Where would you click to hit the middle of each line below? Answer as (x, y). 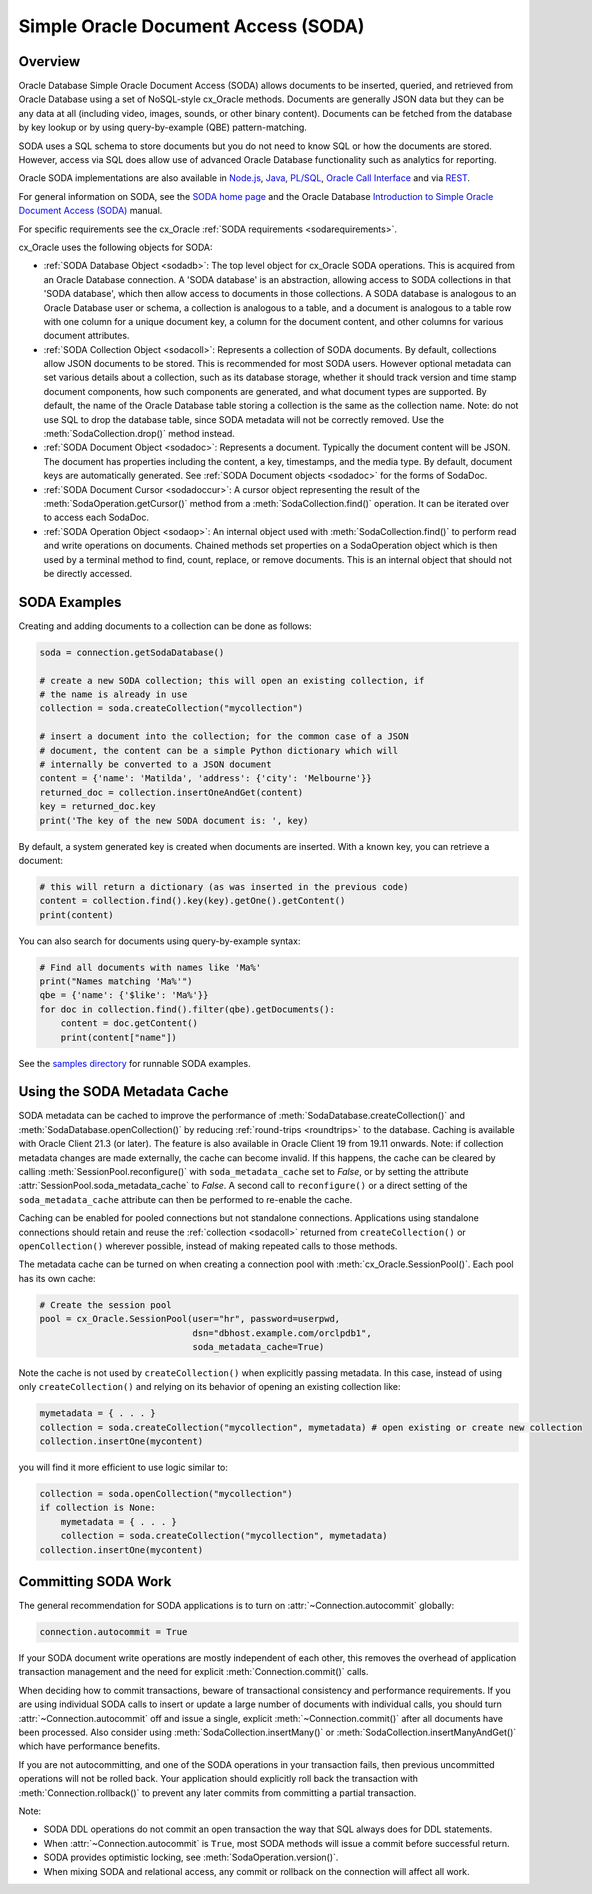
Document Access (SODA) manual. (90, 211)
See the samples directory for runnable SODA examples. (134, 1063)
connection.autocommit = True (113, 1632)
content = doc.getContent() (129, 1023)
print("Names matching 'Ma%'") (116, 981)
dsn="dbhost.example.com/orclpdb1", (282, 1333)
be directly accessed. (88, 573)
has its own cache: (57, 1278)
